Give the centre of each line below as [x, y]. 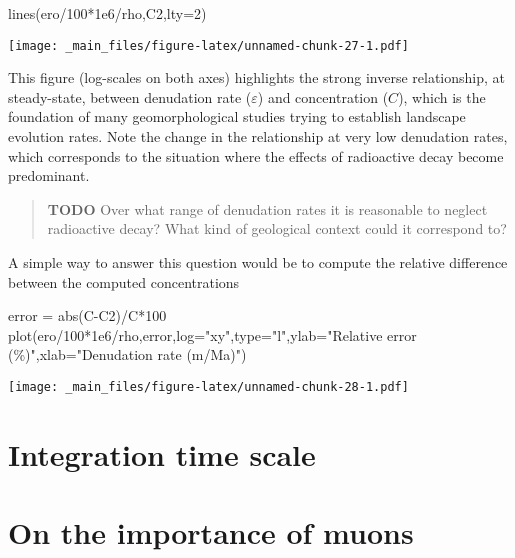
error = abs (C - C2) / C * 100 [87, 315]
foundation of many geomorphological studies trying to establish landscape [237, 116]
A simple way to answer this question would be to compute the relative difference [258, 262]
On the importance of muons [211, 532]
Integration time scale [162, 453]
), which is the [442, 96]
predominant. [49, 175]
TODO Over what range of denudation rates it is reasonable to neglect [267, 208]
